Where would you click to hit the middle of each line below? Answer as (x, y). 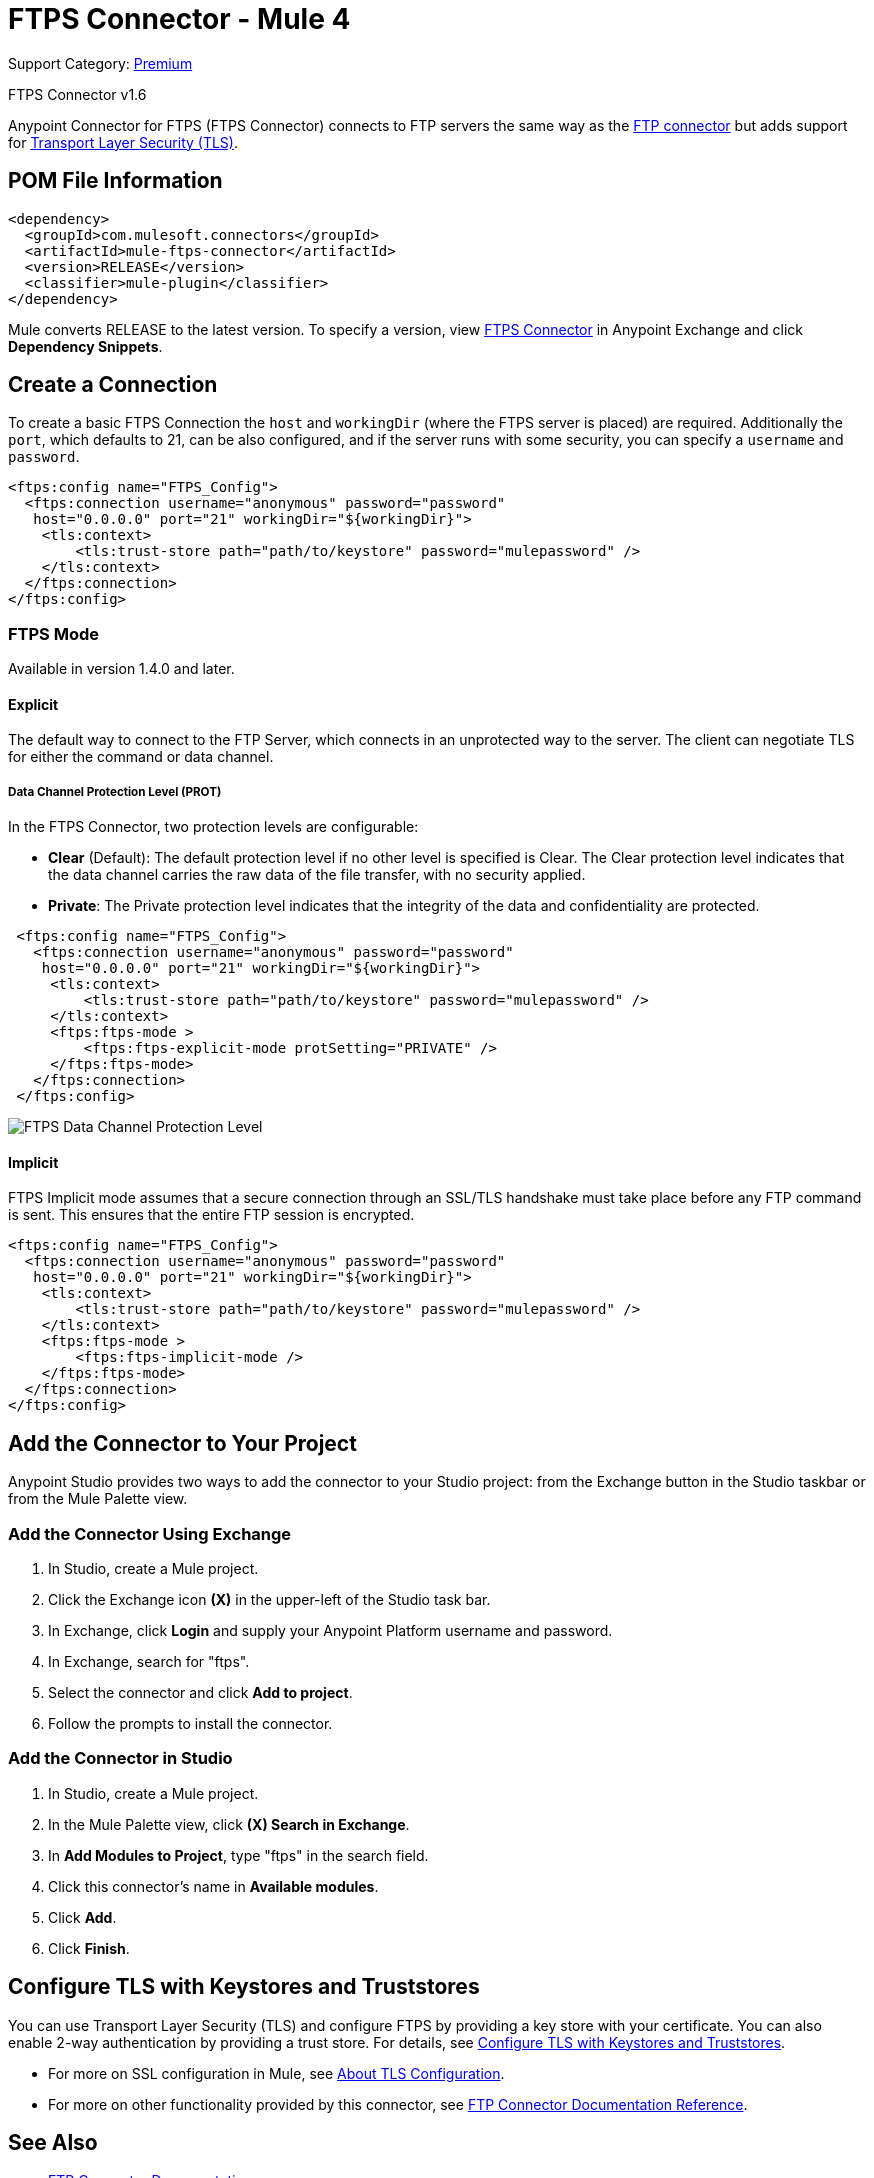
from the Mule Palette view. (98, 1499)
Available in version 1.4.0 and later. (121, 669)
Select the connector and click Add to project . (200, 1692)
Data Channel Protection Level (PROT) (115, 791)
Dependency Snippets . (85, 346)
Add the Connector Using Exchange (150, 1533)
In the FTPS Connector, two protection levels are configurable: (213, 827)
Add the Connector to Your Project (182, 1443)
